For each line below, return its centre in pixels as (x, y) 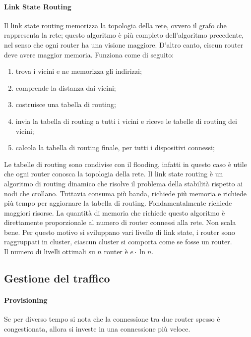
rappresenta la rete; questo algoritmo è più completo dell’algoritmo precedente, (124, 35)
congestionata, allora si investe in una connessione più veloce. (97, 328)
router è (116, 252)
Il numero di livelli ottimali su (50, 252)
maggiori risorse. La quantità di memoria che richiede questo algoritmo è (115, 212)
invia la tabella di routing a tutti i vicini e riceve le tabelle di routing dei (126, 121)
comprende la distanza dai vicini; (66, 87)
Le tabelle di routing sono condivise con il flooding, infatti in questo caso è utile (125, 164)
